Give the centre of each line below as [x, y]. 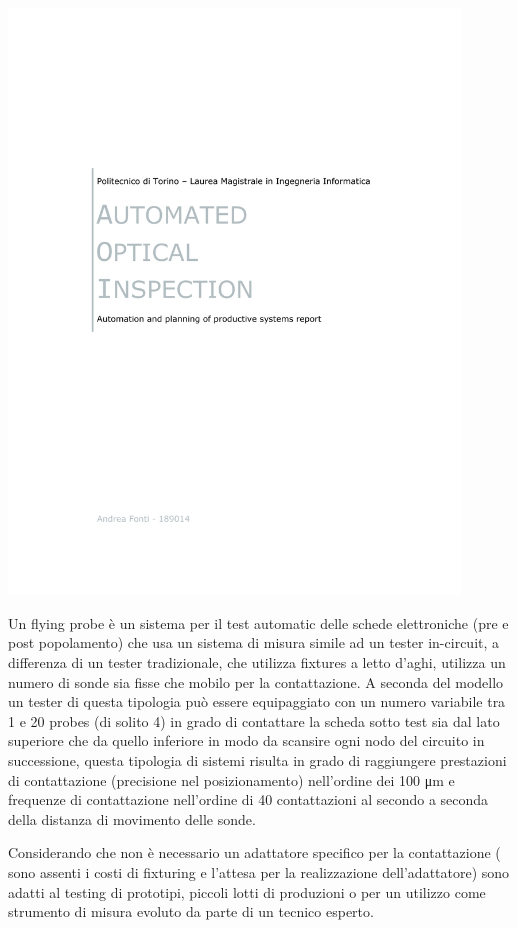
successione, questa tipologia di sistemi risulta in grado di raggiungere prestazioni [257, 759]
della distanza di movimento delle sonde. [132, 818]
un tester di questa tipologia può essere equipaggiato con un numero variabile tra [257, 701]
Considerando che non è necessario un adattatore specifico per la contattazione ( [254, 852]
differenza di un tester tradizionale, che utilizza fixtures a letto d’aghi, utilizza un [257, 661]
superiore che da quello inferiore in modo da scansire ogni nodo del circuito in [246, 740]
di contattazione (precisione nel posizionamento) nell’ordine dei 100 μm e [231, 779]
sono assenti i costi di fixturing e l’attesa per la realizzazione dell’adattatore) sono [259, 871]
